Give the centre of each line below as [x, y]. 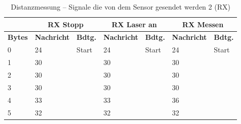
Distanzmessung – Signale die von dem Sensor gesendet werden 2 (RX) [121, 7]
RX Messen [203, 24]
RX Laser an [134, 24]
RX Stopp [66, 24]
